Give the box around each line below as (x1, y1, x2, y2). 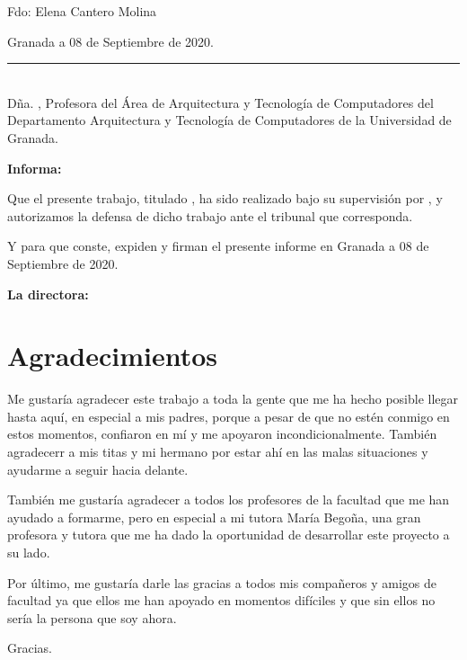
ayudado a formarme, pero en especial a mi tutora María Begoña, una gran (7, 507, 421, 526)
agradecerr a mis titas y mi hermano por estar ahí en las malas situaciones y (7, 442, 428, 461)
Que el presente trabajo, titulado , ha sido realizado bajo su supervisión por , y (7, 189, 443, 208)
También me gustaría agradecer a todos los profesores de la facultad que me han (7, 490, 450, 509)
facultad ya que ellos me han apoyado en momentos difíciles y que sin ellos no (7, 591, 436, 610)
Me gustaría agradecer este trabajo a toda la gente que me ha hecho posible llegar (7, 389, 459, 408)
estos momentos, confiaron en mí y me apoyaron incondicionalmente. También (7, 424, 437, 443)
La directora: (7, 284, 89, 303)
